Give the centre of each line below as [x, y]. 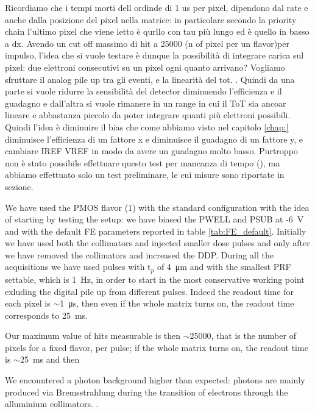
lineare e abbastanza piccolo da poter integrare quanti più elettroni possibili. [148, 115]
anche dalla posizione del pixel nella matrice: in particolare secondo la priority [151, 19]
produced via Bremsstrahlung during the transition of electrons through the [147, 392]
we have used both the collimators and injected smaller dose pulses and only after [157, 243]
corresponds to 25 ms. [47, 315]
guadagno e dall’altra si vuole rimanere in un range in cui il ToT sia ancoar [146, 103]
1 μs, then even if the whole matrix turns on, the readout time [177, 303]
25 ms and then [50, 359]
